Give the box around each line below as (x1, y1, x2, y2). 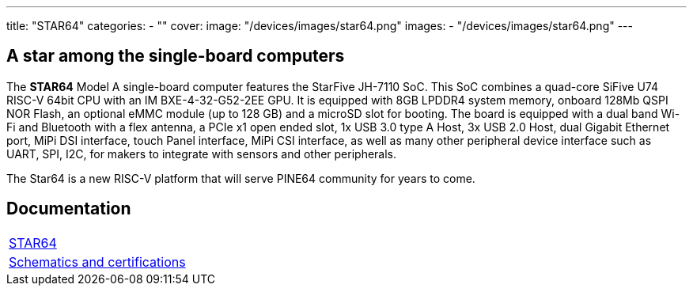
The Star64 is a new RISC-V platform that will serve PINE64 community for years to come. (6, 171, 475, 185)
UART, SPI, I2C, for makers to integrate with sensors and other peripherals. (6, 146, 397, 161)
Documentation (6, 199, 131, 219)
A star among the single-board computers (6, 46, 345, 66)
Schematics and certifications (9, 253, 186, 270)
